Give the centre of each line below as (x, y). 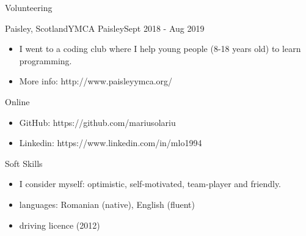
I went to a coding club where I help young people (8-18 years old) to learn (160, 49)
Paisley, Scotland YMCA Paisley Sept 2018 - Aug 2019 (105, 28)
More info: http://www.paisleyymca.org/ (96, 81)
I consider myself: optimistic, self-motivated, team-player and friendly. (150, 184)
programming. (46, 60)
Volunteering (29, 7)
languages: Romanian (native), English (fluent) (107, 204)
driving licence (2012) (60, 225)
